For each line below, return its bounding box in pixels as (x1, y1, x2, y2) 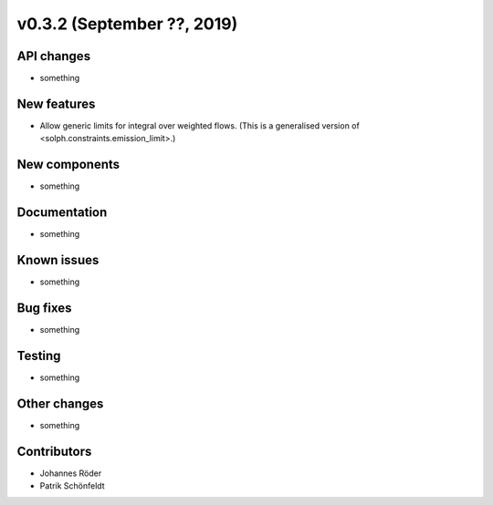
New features (16, 96, 96, 111)
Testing (16, 347, 61, 364)
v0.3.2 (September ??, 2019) (16, 14, 238, 34)
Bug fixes (16, 300, 72, 315)
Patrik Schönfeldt (39, 480, 105, 491)
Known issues (16, 252, 100, 268)
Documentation (16, 205, 108, 221)
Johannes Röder (39, 468, 102, 479)
